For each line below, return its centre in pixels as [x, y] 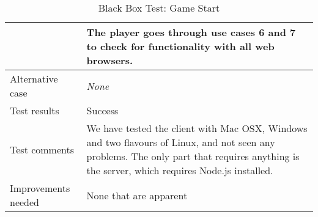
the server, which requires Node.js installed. [180, 170]
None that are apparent [137, 195]
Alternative [34, 79]
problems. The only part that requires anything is [193, 156]
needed [25, 202]
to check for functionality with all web [180, 46]
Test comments [42, 149]
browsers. [110, 60]
